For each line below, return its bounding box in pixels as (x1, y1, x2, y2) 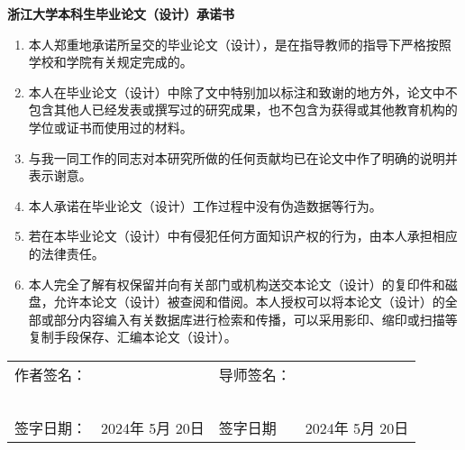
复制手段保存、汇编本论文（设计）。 (28, 327, 237, 346)
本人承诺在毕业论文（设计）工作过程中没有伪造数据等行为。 (28, 196, 382, 215)
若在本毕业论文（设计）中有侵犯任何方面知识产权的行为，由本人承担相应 (28, 226, 458, 245)
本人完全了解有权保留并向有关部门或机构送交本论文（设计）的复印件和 (28, 274, 445, 293)
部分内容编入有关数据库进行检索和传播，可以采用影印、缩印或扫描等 (53, 309, 458, 328)
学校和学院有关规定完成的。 (28, 52, 193, 71)
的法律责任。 (28, 243, 105, 262)
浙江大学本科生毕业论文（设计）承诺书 (7, 5, 234, 23)
